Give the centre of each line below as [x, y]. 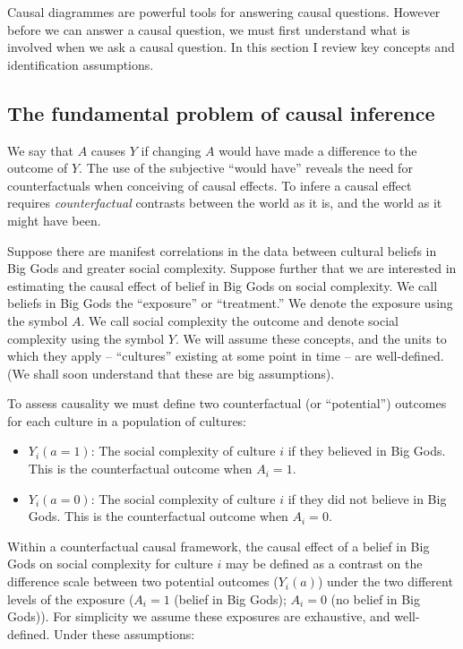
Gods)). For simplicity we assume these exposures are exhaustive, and [199, 616]
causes [108, 150]
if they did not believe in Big [367, 498]
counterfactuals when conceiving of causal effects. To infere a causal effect [210, 185]
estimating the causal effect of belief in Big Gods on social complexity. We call [223, 285]
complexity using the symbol [86, 338]
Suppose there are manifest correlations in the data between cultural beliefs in [222, 250]
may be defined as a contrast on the [324, 564]
